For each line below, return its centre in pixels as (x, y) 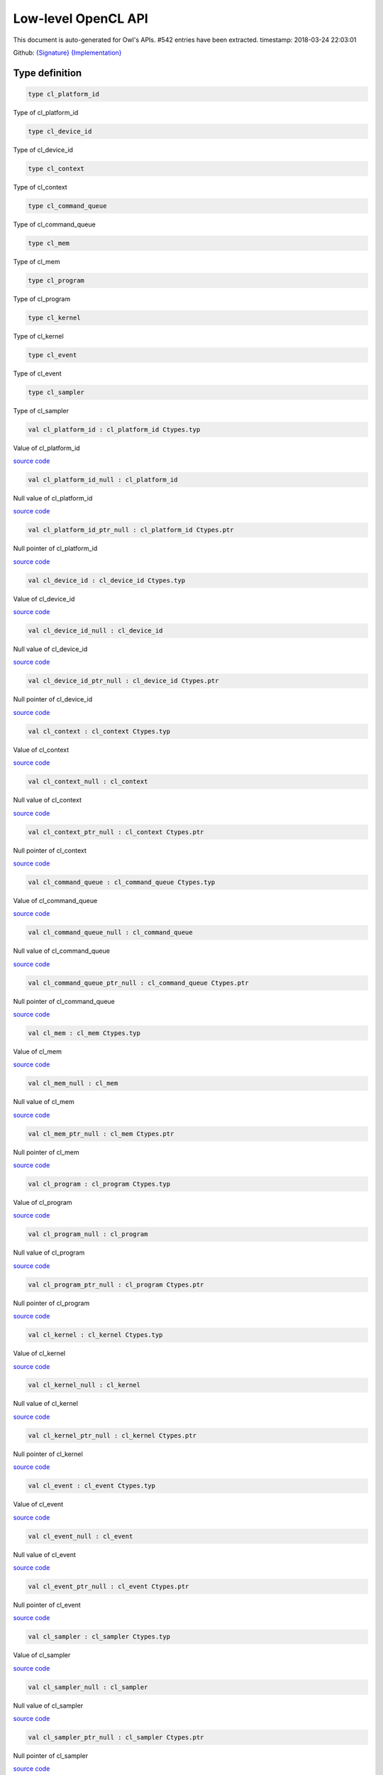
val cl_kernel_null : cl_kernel (84, 1385)
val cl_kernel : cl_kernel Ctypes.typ (95, 1335)
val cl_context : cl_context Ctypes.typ (99, 731)
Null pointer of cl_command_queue (64, 1001)
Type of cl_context (40, 187)
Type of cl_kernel (38, 336)
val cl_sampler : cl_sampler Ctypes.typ (99, 1637)
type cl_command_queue (67, 206)
